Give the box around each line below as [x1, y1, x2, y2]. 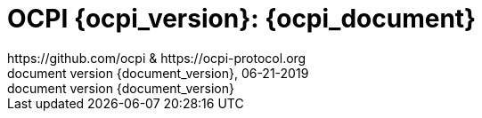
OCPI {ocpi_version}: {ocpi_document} [7, 4, 477, 34]
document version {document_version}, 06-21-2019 [7, 65, 309, 81]
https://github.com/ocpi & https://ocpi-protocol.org [7, 50, 306, 66]
